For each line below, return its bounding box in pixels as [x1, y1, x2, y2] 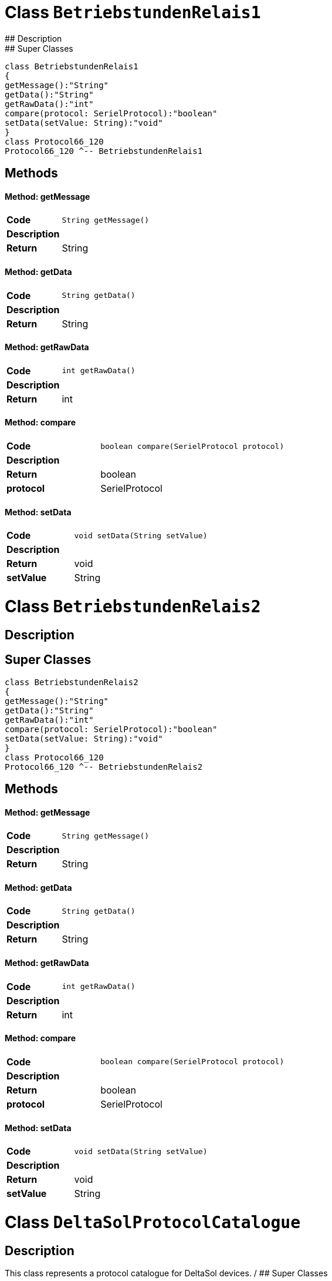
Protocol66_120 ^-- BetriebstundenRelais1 [5, 146, 203, 156]
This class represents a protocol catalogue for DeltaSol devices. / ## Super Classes [5, 1268, 328, 1279]
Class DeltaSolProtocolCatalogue [5, 1212, 300, 1232]
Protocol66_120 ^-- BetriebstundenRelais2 [5, 762, 203, 772]
